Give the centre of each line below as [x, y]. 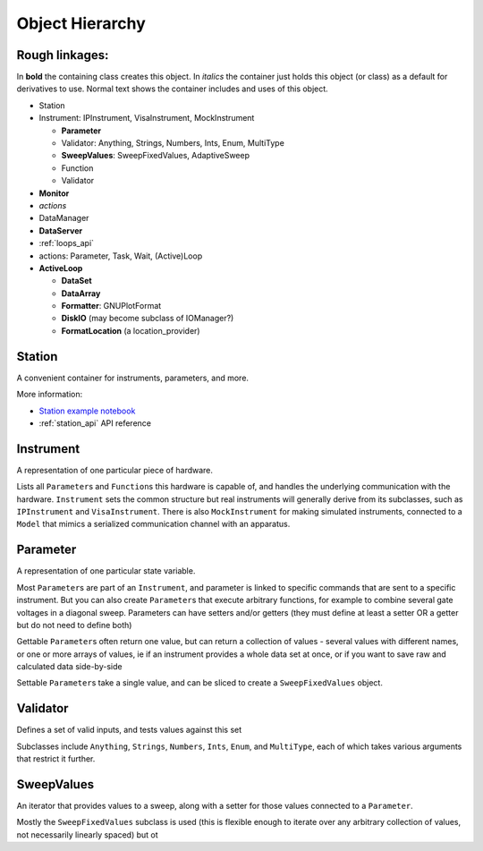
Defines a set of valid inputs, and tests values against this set [129, 730]
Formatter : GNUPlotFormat [111, 306]
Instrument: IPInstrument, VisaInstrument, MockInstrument [147, 118]
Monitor [54, 193]
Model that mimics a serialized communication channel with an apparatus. [153, 524]
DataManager [64, 218]
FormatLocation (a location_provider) [131, 330]
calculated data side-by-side [69, 667]
